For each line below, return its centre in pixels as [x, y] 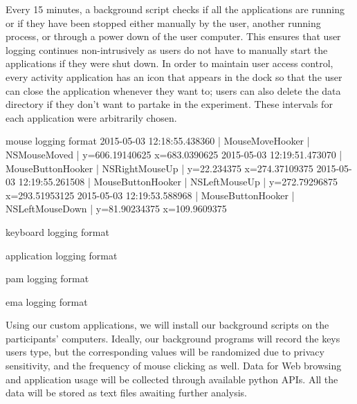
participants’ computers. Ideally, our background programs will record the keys [173, 338]
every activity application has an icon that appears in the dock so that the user [174, 76]
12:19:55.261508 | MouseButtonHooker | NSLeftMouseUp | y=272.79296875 [178, 182]
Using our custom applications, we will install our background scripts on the [167, 325]
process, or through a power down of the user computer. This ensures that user [173, 36]
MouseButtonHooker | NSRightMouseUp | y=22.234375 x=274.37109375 [159, 168]
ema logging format [47, 301]
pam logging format [47, 278]
